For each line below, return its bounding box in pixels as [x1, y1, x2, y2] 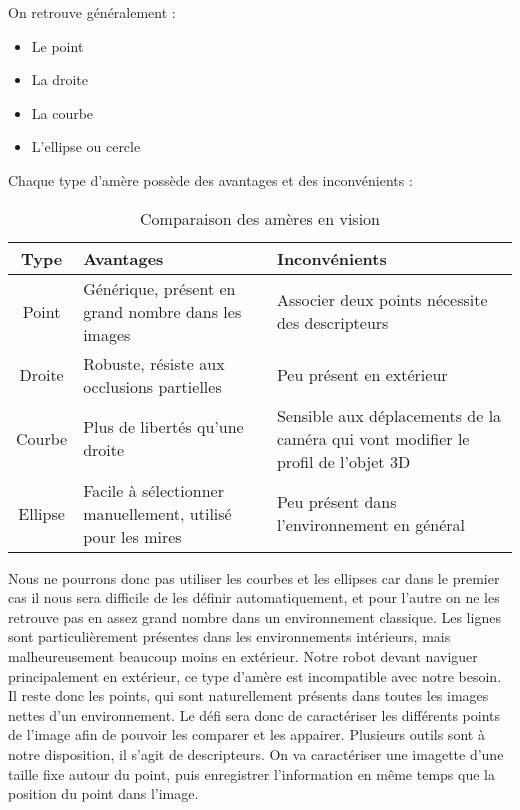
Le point [31, 35, 84, 56]
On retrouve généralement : [8, 2, 176, 22]
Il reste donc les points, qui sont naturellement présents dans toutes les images [8, 685, 489, 706]
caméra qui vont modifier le [276, 426, 470, 450]
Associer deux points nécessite [276, 288, 488, 312]
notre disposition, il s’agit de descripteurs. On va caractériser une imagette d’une [8, 743, 504, 764]
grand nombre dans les [83, 299, 242, 323]
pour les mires [83, 524, 182, 548]
